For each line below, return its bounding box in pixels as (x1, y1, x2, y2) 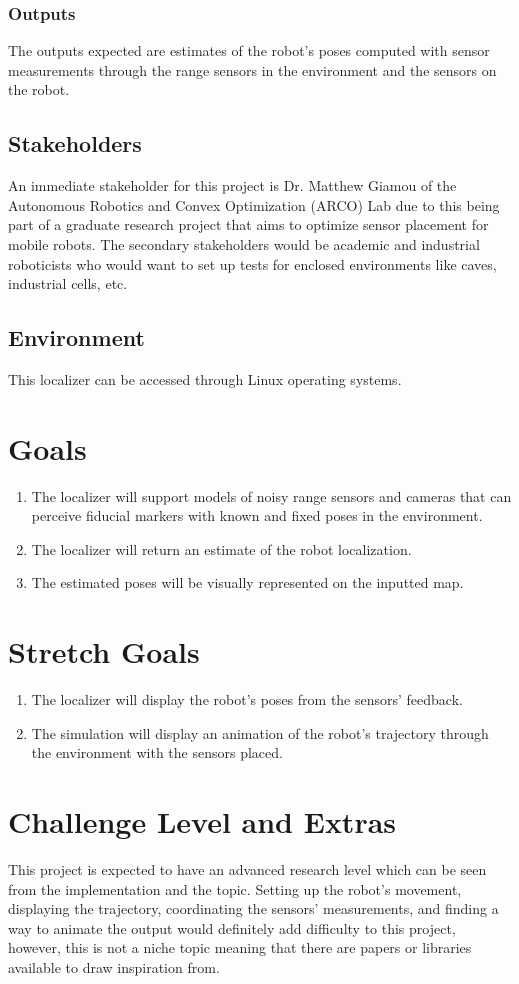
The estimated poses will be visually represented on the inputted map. (31, 572, 464, 593)
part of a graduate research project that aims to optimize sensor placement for (8, 214, 489, 235)
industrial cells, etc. (8, 273, 128, 294)
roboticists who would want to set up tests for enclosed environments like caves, (8, 253, 497, 274)
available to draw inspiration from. (8, 957, 220, 978)
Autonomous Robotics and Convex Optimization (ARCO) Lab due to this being (8, 194, 500, 215)
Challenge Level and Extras (8, 801, 397, 842)
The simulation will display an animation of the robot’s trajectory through (31, 722, 489, 743)
